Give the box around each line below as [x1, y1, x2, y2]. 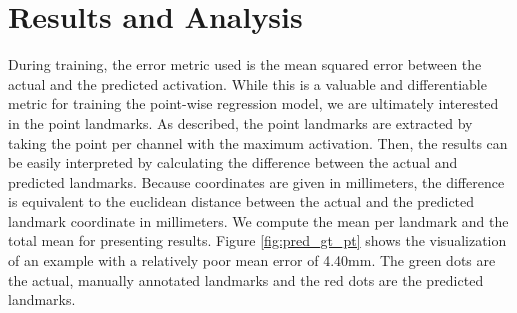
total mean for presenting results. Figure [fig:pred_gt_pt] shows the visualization [8, 230, 507, 251]
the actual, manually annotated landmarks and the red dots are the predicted [8, 269, 484, 290]
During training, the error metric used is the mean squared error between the [8, 54, 482, 75]
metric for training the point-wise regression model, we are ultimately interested [8, 93, 499, 114]
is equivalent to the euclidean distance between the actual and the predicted [8, 191, 475, 212]
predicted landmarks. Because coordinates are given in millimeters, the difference [8, 171, 505, 192]
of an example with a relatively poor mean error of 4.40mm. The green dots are [8, 250, 496, 271]
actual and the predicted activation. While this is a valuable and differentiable [8, 73, 487, 94]
